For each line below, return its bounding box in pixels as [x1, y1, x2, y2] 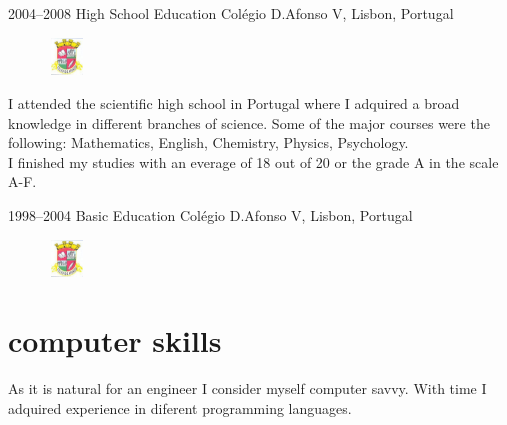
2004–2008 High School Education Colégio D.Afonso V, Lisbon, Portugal [8, 3, 454, 23]
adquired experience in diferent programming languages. [8, 397, 352, 418]
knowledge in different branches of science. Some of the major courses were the [8, 112, 490, 133]
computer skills [8, 320, 222, 361]
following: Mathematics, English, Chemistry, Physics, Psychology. [8, 132, 409, 153]
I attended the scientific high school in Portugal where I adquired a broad [8, 92, 460, 113]
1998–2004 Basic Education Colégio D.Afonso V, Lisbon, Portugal [8, 204, 413, 225]
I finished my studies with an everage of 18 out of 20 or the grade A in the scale [8, 151, 499, 172]
